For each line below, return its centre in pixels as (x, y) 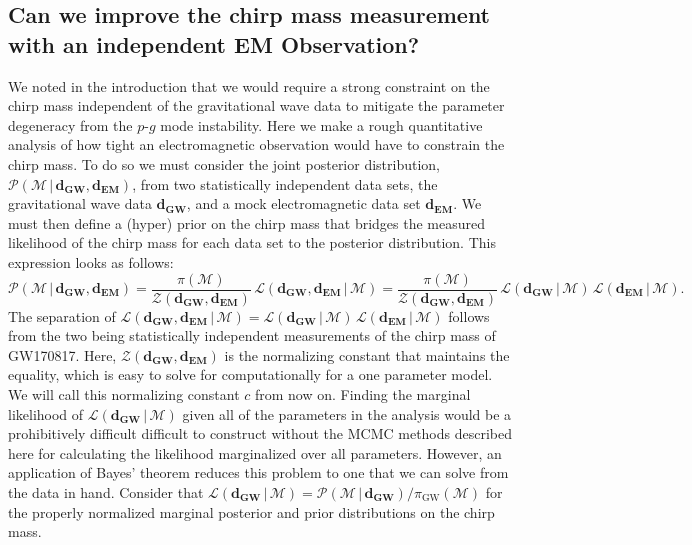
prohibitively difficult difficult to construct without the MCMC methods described (260, 433)
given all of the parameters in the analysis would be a (347, 413)
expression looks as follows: (91, 261)
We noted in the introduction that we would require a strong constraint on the (249, 85)
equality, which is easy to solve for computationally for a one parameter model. (250, 374)
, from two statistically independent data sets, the (285, 183)
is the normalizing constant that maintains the (367, 354)
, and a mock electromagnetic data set (303, 203)
